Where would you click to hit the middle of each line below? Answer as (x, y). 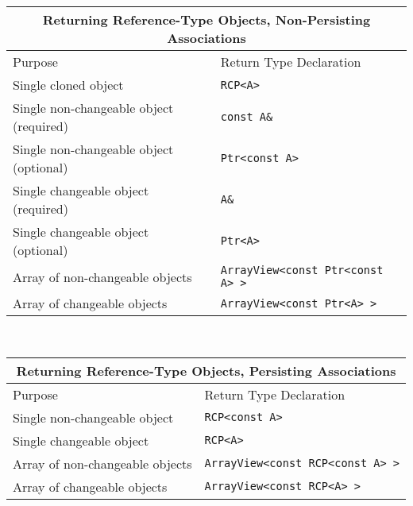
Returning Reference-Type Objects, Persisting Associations (206, 370)
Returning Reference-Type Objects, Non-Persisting (206, 19)
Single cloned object (68, 85)
